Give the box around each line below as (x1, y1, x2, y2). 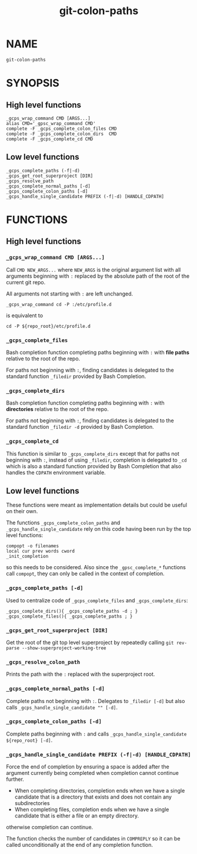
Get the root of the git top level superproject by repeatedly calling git (6, 639, 174, 646)
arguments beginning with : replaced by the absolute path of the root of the (6, 272, 190, 280)
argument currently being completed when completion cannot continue (6, 770, 179, 777)
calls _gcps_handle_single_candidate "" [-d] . (6, 704, 118, 711)
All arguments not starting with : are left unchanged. (6, 290, 133, 297)
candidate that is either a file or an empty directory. (14, 812, 139, 819)
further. (6, 776, 25, 783)
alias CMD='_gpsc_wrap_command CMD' (6, 120, 96, 126)
